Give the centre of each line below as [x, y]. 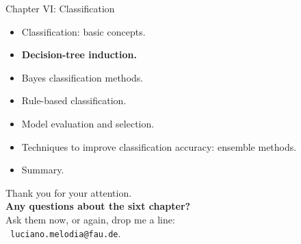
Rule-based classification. [74, 100]
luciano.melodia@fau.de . [66, 233]
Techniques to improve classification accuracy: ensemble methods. [159, 146]
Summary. [43, 170]
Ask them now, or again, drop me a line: [90, 219]
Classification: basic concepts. [83, 31]
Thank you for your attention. [69, 192]
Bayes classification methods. [82, 77]
